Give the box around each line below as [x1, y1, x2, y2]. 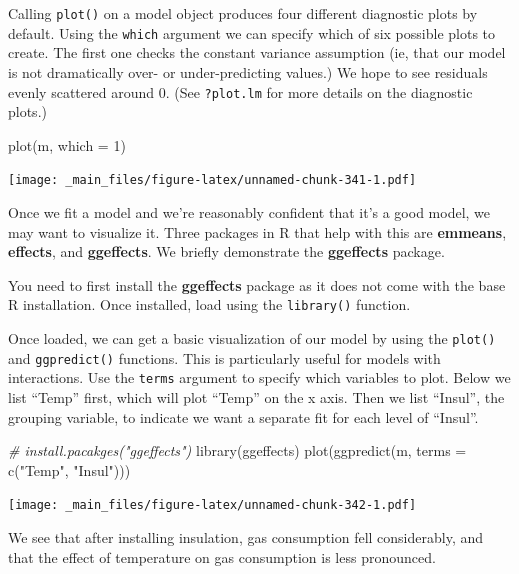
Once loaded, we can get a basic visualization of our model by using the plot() [8, 328, 496, 349]
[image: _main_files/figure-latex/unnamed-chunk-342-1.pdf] [8, 498, 417, 513]
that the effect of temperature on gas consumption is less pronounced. [8, 546, 436, 567]
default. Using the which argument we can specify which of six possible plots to [8, 22, 496, 43]
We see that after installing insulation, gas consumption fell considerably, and [8, 527, 484, 548]
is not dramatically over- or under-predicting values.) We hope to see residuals [8, 61, 488, 82]
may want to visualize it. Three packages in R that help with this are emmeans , [8, 221, 507, 242]
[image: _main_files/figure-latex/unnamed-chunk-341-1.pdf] [8, 173, 417, 188]
